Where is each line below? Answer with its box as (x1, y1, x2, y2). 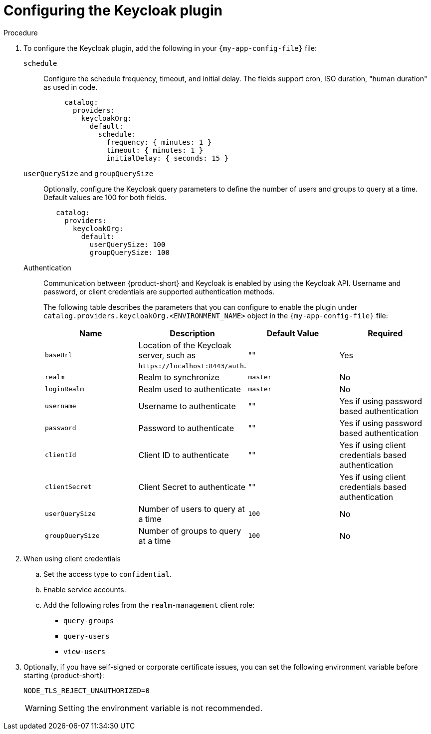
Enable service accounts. (43, 585, 126, 594)
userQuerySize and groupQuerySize (23, 169, 154, 178)
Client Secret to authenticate (138, 482, 245, 492)
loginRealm (45, 385, 84, 393)
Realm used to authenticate (138, 384, 241, 394)
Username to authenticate (138, 401, 236, 411)
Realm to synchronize (138, 372, 219, 382)
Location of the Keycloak (138, 340, 232, 350)
